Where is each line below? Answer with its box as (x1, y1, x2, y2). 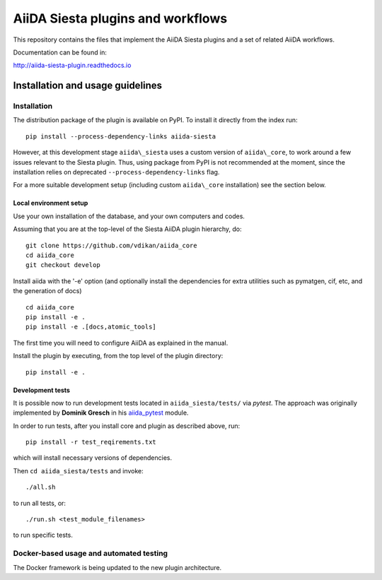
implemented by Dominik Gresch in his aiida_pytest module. (13, 408, 189, 417)
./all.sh (25, 483, 56, 491)
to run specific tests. (13, 531, 74, 540)
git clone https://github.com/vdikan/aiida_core (25, 241, 197, 249)
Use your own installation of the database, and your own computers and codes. (13, 212, 245, 220)
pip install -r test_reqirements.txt (25, 438, 157, 446)
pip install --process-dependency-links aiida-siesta (25, 132, 216, 141)
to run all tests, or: (13, 499, 66, 507)
